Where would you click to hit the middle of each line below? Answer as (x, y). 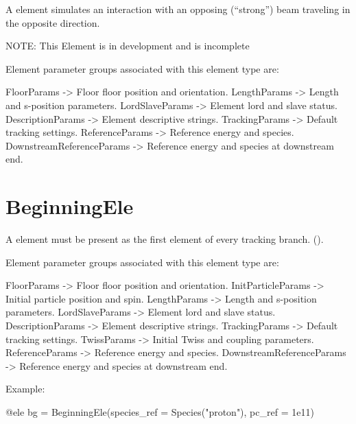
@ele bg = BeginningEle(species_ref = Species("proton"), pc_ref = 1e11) (160, 412)
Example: (25, 389)
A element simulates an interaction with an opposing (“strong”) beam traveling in (178, 9)
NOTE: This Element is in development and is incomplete (128, 46)
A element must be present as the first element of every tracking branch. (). (165, 239)
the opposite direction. (53, 22)
